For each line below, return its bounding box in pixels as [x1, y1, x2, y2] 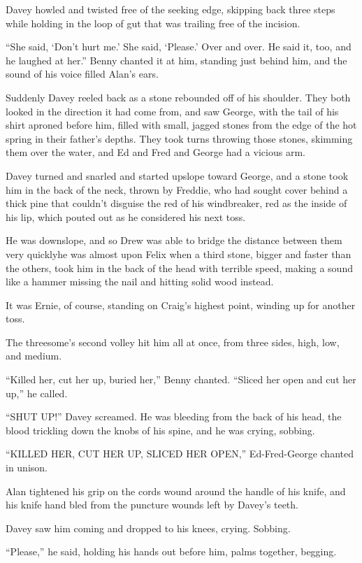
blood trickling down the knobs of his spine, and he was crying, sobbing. [6, 422, 315, 437]
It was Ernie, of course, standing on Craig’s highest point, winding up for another [6, 297, 356, 312]
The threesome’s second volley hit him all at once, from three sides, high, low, [6, 334, 340, 349]
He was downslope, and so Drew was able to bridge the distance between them [6, 233, 342, 248]
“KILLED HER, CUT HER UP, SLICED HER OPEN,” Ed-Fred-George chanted [6, 446, 354, 461]
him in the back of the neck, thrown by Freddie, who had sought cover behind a [6, 182, 348, 197]
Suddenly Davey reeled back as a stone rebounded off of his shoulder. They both [6, 90, 351, 104]
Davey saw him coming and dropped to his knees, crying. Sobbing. [6, 520, 291, 535]
